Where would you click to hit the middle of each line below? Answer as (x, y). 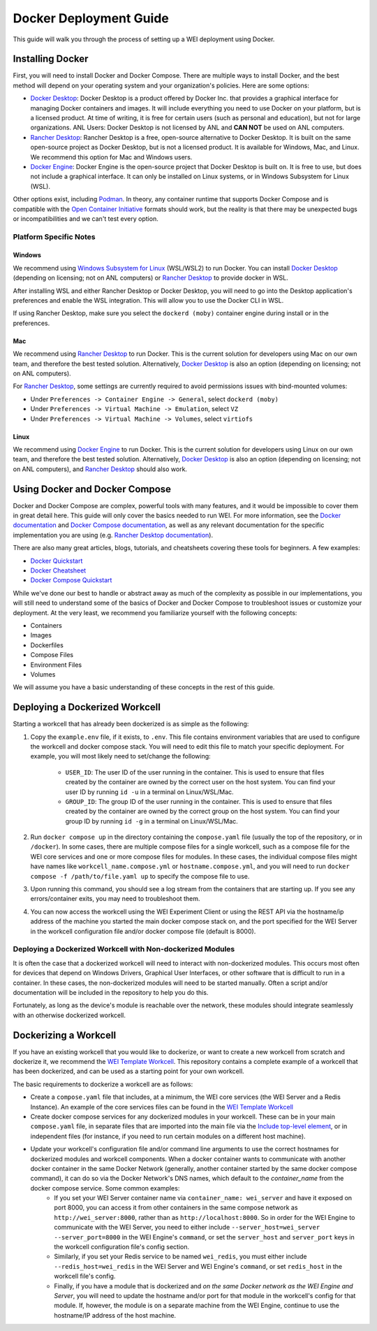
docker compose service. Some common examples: (105, 1188)
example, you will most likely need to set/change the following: (120, 756)
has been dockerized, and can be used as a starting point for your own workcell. (128, 1071)
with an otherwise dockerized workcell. (69, 1015)
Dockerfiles (47, 645)
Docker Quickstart (57, 561)
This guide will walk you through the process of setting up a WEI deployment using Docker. (144, 39)
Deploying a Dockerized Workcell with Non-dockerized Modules (124, 949)
